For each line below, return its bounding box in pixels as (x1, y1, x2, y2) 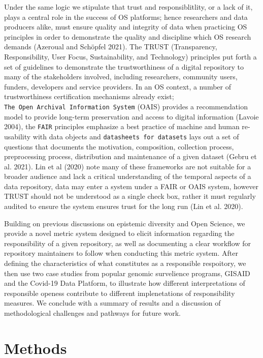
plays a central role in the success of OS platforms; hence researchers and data (4, 11, 248, 22)
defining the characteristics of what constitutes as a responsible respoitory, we (4, 258, 246, 268)
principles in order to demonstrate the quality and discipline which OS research (4, 31, 251, 42)
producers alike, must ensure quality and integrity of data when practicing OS (4, 21, 247, 32)
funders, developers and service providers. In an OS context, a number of (4, 81, 232, 92)
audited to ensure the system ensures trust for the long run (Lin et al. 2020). (4, 201, 243, 212)
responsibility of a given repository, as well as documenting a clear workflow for (4, 237, 251, 248)
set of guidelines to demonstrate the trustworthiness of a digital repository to (4, 61, 244, 72)
